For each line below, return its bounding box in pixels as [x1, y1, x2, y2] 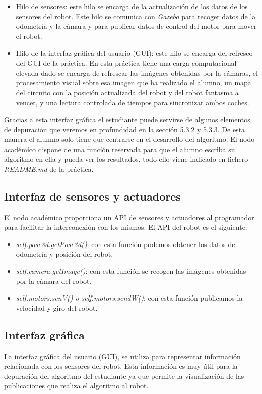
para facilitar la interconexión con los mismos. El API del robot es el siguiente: [4, 222, 247, 232]
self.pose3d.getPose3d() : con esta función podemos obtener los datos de [16, 238, 235, 249]
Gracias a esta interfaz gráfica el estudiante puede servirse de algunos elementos [4, 114, 250, 124]
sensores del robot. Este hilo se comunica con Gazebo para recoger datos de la [16, 11, 256, 21]
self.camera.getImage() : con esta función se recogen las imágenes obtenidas [16, 266, 246, 276]
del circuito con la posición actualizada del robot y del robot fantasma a [16, 87, 239, 97]
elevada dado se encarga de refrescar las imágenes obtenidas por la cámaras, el [16, 67, 258, 78]
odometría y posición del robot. [16, 249, 113, 259]
